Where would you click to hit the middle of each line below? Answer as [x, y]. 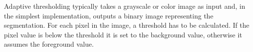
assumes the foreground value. [49, 44]
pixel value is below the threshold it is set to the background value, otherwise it [123, 34]
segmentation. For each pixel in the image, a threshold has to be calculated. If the [127, 25]
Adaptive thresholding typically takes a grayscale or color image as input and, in [125, 6]
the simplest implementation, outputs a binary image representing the [109, 15]
